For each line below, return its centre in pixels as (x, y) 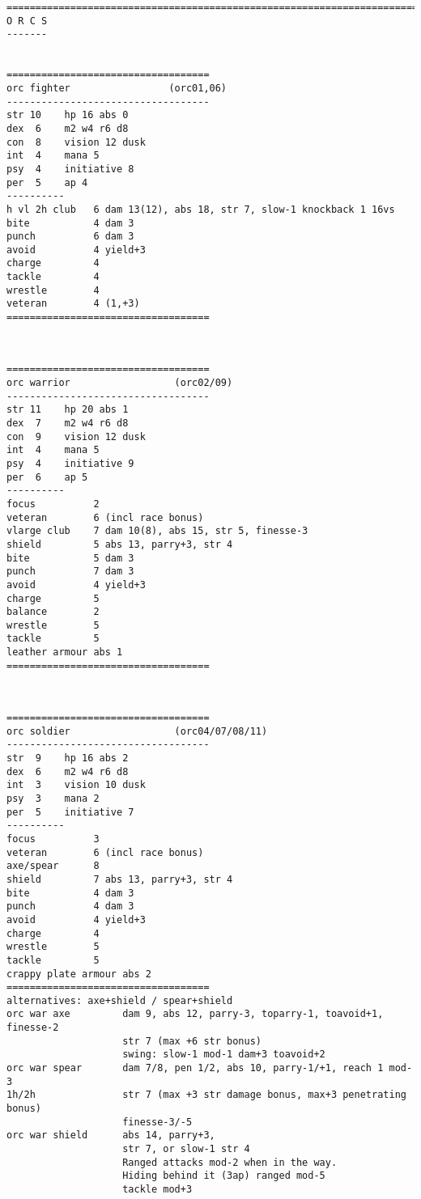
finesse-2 (33, 1028)
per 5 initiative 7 (70, 812)
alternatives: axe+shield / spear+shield (120, 1000)
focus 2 (53, 504)
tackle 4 (53, 277)
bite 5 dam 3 (70, 558)
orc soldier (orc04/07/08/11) (137, 731)
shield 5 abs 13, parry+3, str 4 (120, 544)
